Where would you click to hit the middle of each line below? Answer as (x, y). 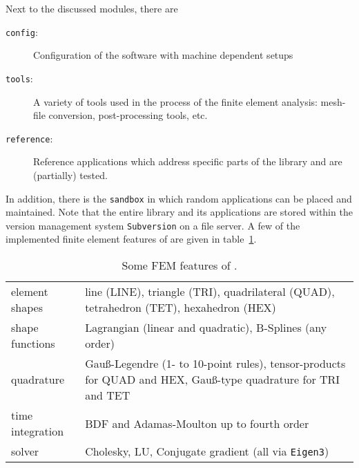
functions (33, 344)
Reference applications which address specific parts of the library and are (188, 161)
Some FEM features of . (179, 265)
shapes (27, 308)
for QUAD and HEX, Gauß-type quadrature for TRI (213, 380)
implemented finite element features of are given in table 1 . (131, 239)
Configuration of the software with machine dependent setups (163, 55)
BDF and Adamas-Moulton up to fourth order (197, 423)
